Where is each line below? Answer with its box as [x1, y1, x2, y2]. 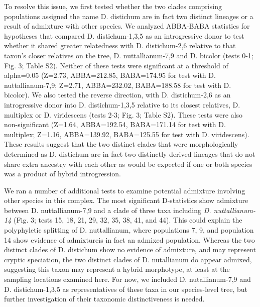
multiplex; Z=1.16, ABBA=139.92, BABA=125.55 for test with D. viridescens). [4, 129, 249, 139]
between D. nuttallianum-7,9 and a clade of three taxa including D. [4, 204, 211, 215]
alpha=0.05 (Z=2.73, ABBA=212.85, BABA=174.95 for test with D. [4, 70, 216, 80]
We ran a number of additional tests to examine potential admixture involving [4, 185, 245, 195]
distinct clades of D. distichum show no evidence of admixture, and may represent [4, 244, 256, 255]
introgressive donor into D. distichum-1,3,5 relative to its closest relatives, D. [4, 99, 240, 110]
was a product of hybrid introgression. [4, 168, 121, 179]
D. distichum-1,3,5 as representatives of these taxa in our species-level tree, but [4, 283, 248, 294]
